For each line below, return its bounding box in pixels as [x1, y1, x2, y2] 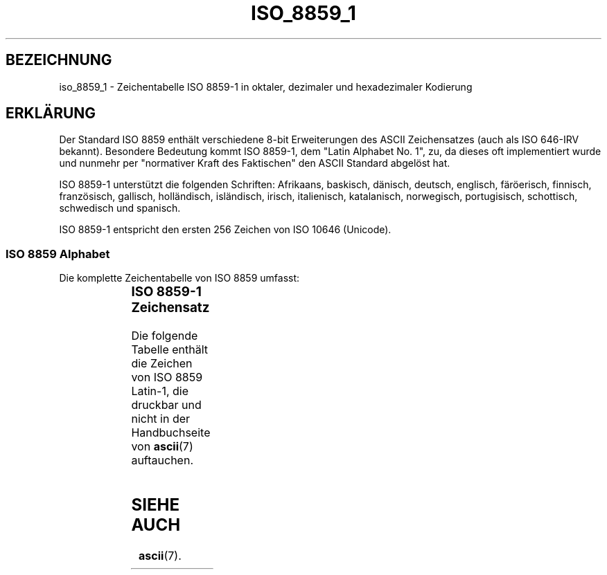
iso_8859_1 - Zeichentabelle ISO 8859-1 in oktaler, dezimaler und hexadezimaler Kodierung [59, 80, 473, 93]
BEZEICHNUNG [6, 51, 112, 69]
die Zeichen [131, 356, 193, 370]
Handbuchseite [131, 425, 211, 439]
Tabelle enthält [131, 342, 209, 356]
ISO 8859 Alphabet [6, 246, 110, 261]
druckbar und [131, 397, 202, 412]
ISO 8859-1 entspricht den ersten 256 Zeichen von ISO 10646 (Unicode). [59, 223, 392, 236]
